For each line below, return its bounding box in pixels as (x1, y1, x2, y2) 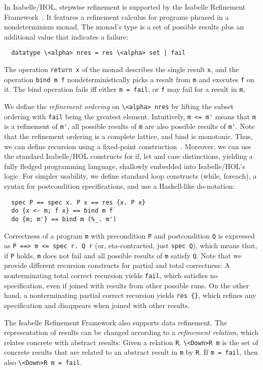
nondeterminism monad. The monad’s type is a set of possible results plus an (4, 21, 244, 32)
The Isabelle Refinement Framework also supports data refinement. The (4, 317, 227, 327)
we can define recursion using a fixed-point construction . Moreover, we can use (4, 141, 251, 151)
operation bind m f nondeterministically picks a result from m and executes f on (4, 74, 254, 84)
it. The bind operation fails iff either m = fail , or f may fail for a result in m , (4, 84, 245, 94)
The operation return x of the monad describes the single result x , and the (4, 64, 239, 75)
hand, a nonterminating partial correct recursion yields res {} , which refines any (4, 290, 256, 300)
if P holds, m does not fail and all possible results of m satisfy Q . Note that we (4, 250, 242, 260)
